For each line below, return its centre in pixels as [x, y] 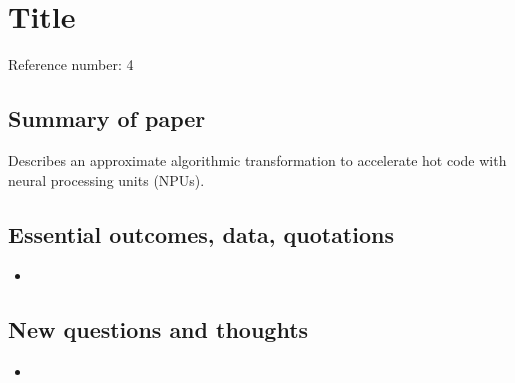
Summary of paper [107, 118]
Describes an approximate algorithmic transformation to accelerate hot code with [257, 159]
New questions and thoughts [158, 329]
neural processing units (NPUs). [106, 179]
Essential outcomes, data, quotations [201, 233]
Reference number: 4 [71, 64]
